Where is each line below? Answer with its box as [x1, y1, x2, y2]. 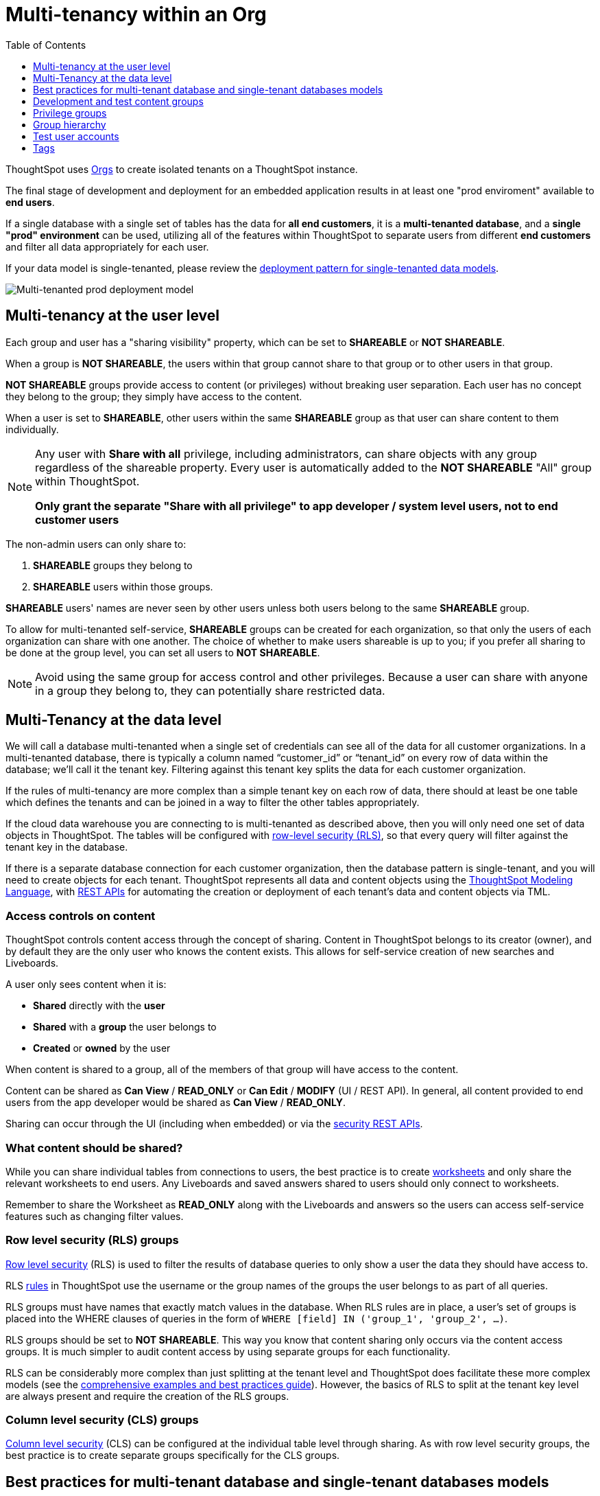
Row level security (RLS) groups [5, 1233, 179, 1247]
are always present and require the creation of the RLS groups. [5, 1390, 289, 1402]
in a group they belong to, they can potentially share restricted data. [35, 683, 385, 698]
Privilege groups [33, 106, 107, 119]
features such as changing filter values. [5, 1210, 184, 1222]
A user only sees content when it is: [5, 978, 167, 991]
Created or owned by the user [33, 1042, 171, 1055]
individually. [5, 423, 59, 435]
